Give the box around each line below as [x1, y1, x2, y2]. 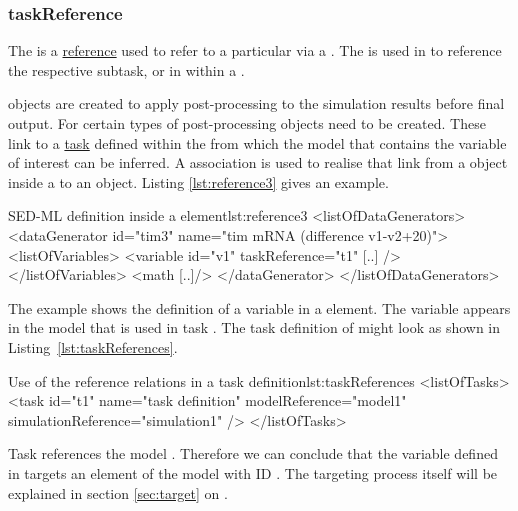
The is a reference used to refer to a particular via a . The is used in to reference [8, 40, 502, 61]
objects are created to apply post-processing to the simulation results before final [8, 93, 505, 114]
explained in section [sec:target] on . [8, 482, 228, 503]
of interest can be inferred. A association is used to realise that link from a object [8, 152, 508, 173]
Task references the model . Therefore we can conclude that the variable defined [8, 443, 498, 464]
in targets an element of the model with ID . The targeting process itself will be [8, 462, 498, 483]
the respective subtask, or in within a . [8, 59, 245, 80]
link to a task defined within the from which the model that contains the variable [8, 132, 507, 153]
